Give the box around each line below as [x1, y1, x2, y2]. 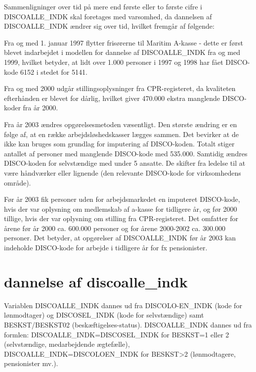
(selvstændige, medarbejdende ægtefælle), [4, 339, 130, 349]
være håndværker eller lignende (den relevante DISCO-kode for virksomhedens [4, 167, 241, 178]
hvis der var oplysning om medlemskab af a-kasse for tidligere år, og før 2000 [4, 203, 237, 214]
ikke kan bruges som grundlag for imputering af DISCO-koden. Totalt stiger [4, 139, 235, 149]
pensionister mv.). [4, 358, 58, 369]
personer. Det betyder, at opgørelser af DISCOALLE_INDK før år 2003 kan [4, 232, 236, 243]
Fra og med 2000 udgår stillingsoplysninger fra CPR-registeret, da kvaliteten [4, 83, 236, 93]
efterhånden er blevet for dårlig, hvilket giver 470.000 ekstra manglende [4, 93, 220, 103]
